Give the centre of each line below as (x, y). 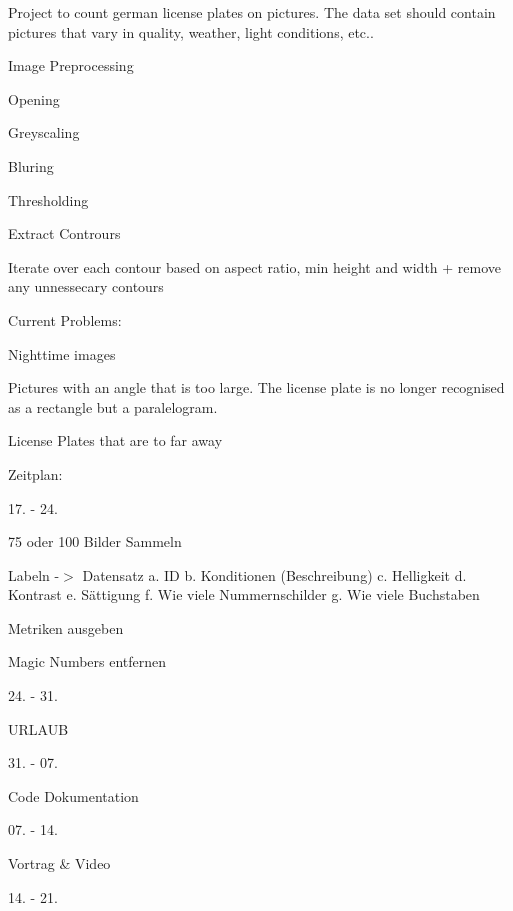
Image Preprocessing (71, 65)
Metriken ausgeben (66, 627)
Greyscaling (44, 132)
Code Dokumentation (73, 795)
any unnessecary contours (86, 286)
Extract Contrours (64, 233)
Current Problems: (65, 319)
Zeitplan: (35, 473)
